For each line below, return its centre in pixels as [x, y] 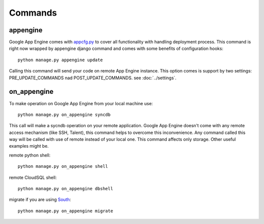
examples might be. [29, 146]
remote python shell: [30, 155]
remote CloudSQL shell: [33, 177]
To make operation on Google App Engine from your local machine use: [81, 103]
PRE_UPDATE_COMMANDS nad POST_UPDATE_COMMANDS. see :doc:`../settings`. [93, 78]
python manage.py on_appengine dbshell [66, 189]
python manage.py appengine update [60, 60]
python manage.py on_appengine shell [63, 167]
